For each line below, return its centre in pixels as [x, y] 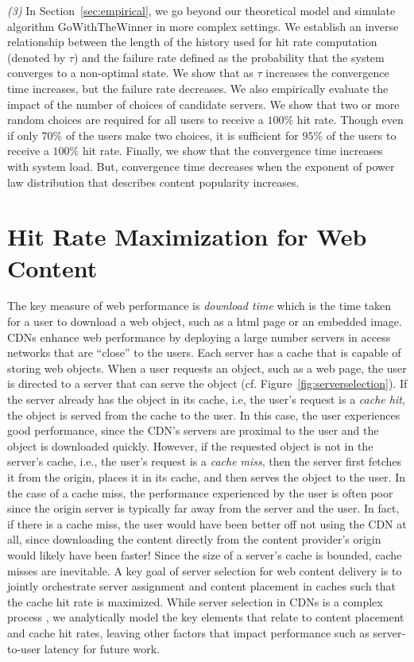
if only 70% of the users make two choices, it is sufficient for [153, 135]
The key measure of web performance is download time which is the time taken [199, 306]
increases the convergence [327, 73]
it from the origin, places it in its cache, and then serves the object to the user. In [207, 476]
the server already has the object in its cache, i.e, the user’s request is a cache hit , [206, 399]
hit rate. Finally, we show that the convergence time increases [232, 151]
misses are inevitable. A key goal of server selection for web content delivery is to [205, 570]
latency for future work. [102, 648]
